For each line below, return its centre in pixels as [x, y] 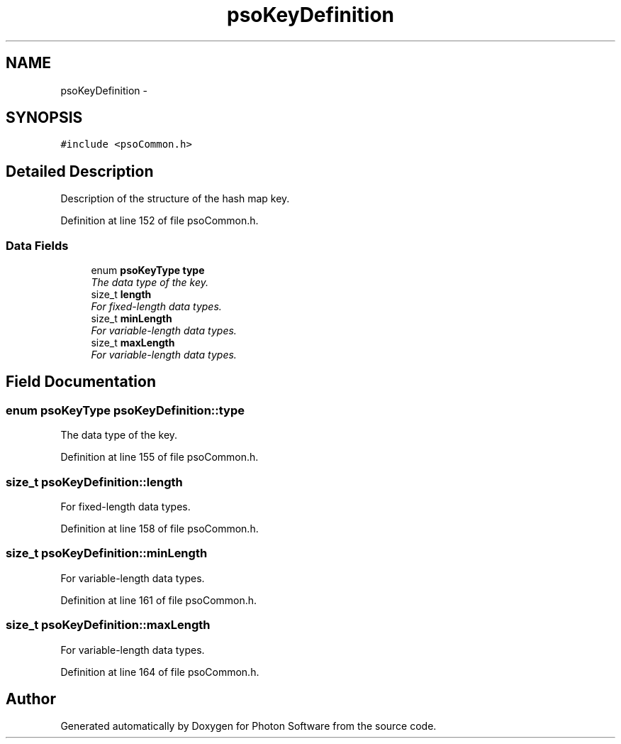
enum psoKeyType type [148, 270]
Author [31, 699]
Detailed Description [80, 171]
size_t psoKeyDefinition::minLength [107, 553]
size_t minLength [132, 319]
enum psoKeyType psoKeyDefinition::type [125, 410]
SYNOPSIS [44, 118]
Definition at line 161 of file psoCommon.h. [159, 600]
